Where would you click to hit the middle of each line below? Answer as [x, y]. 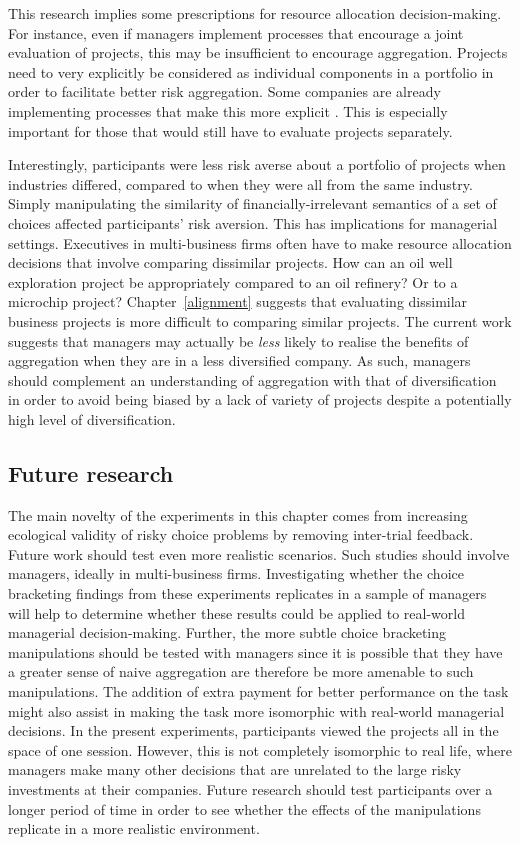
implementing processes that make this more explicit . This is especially [228, 110]
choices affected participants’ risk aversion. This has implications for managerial [253, 222]
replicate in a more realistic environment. [134, 828]
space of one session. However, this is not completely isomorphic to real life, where [260, 749]
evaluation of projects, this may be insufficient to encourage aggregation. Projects [258, 52]
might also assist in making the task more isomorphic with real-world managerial [256, 710]
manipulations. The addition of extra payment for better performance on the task [258, 691]
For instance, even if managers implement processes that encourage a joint [236, 32]
